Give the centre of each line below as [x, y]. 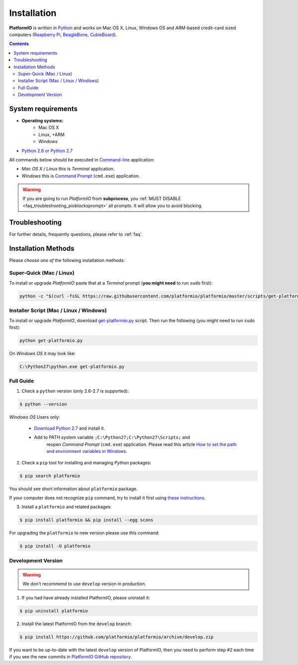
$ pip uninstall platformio [54, 611]
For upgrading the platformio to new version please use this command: [84, 533]
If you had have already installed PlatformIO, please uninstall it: [86, 597]
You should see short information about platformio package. [73, 489]
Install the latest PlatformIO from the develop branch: [77, 624]
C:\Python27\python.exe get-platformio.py [72, 367]
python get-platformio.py [51, 340]
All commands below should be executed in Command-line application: [82, 159]
